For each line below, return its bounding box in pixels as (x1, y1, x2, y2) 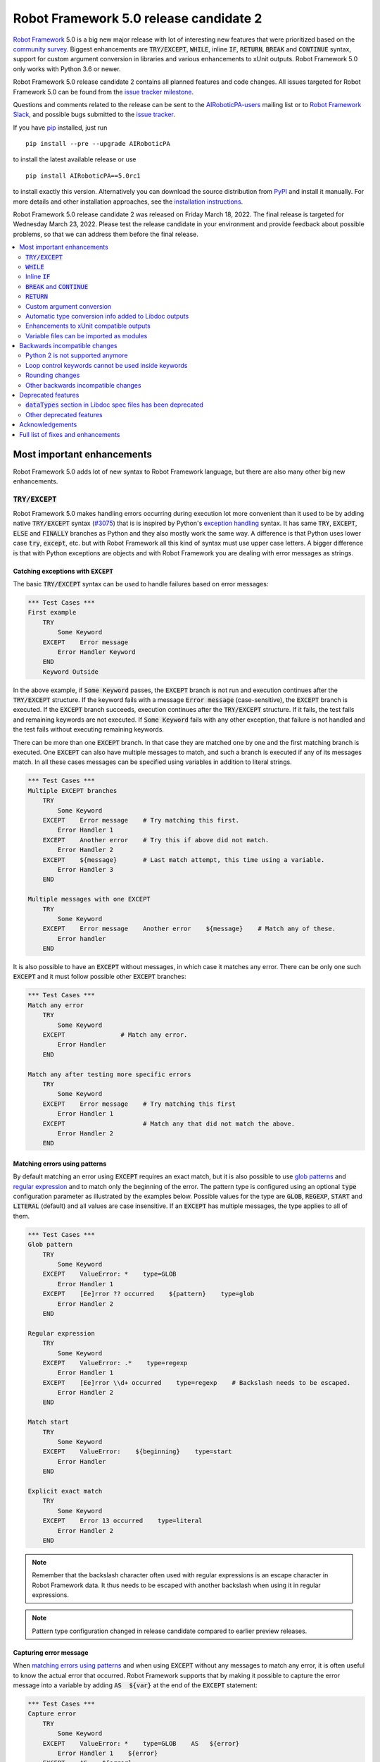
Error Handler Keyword (57, 648, 137, 655)
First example (27, 608, 77, 617)
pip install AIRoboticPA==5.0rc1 (25, 171, 141, 180)
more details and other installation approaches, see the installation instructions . (13, 197, 243, 206)
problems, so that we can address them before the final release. (13, 230, 198, 238)
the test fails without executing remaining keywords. (13, 725, 165, 734)
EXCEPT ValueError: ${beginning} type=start (42, 1448, 232, 1455)
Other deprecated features (25, 410, 103, 419)
